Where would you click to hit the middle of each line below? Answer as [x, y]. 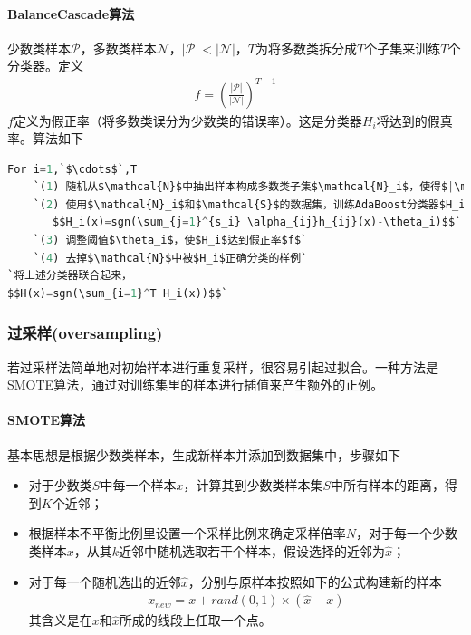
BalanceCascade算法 [71, 13]
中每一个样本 [138, 485]
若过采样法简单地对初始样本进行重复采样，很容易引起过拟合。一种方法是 [223, 366]
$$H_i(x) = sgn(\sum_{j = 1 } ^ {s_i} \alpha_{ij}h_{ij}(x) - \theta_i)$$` [257, 222]
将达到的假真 [414, 120]
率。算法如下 [45, 138]
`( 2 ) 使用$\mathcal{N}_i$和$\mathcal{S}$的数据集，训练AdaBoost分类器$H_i [249, 204]
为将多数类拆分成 [306, 48]
